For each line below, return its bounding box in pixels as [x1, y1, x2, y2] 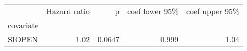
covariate [8, 19, 39, 31]
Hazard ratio [46, 5, 90, 17]
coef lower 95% [127, 5, 179, 17]
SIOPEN [8, 34, 38, 45]
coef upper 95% [186, 5, 240, 17]
